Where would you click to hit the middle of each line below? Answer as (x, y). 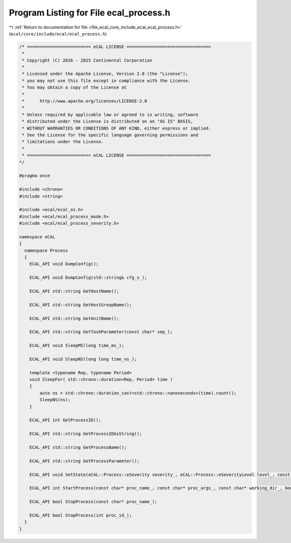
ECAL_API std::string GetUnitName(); (74, 318)
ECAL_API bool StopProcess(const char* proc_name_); (93, 502)
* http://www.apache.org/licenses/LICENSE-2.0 (85, 101)
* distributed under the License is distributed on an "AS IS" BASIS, (108, 122)
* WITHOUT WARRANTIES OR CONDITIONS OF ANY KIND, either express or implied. (116, 128)
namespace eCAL (37, 237)
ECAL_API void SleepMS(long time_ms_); (77, 346)
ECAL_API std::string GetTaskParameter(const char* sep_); (101, 332)
